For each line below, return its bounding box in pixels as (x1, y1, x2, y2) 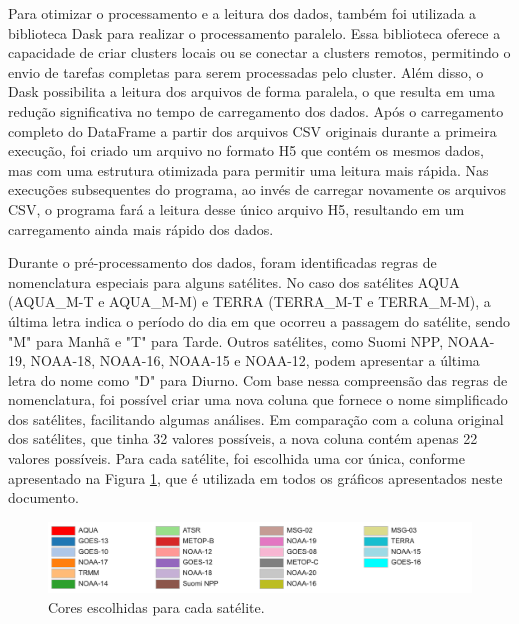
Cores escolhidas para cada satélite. (48, 597, 265, 618)
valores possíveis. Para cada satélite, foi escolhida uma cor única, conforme (8, 448, 465, 469)
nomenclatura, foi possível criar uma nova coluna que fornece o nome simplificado (8, 389, 508, 410)
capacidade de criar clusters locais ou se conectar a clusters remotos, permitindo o (8, 42, 511, 63)
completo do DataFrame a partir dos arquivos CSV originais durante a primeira (8, 120, 497, 141)
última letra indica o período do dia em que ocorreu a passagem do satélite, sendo (8, 310, 511, 331)
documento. (8, 487, 79, 508)
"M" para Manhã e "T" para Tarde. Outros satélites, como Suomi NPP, (8, 330, 444, 351)
